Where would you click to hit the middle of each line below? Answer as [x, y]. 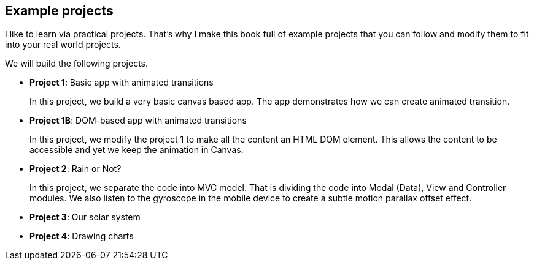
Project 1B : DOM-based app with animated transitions [138, 121]
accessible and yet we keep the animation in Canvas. [137, 150]
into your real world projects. [63, 45]
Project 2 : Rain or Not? [75, 169]
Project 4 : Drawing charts [82, 236]
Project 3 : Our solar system [85, 217]
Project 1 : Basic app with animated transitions [122, 83]
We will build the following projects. [77, 64]
